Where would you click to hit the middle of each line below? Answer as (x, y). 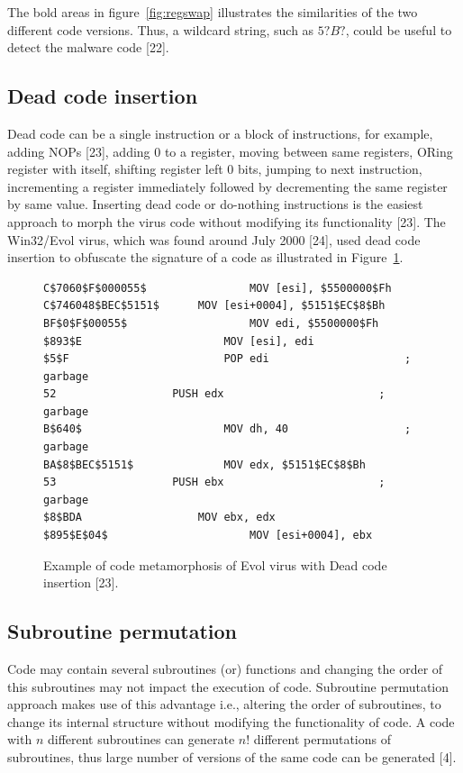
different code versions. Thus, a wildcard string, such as (161, 29)
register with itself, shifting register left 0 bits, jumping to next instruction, (215, 169)
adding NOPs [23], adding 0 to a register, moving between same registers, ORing (230, 151)
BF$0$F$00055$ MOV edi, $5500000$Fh (211, 323)
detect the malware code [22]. (88, 47)
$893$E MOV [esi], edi (179, 341)
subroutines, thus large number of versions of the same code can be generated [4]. (232, 757)
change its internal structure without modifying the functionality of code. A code (231, 721)
